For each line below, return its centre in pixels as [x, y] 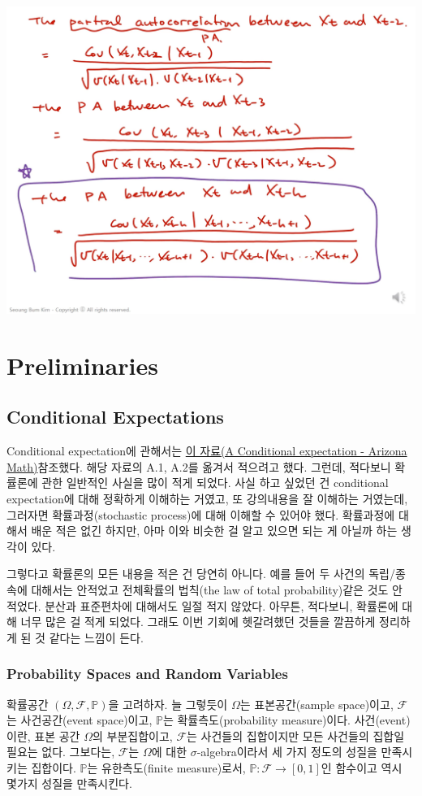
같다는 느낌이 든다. [96, 637]
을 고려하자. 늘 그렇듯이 [168, 704]
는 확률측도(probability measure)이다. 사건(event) [286, 720]
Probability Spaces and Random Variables [147, 674]
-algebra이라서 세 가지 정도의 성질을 [287, 752]
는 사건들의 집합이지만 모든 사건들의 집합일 [296, 735]
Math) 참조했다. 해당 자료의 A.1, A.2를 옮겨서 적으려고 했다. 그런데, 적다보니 [199, 466]
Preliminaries [82, 365]
